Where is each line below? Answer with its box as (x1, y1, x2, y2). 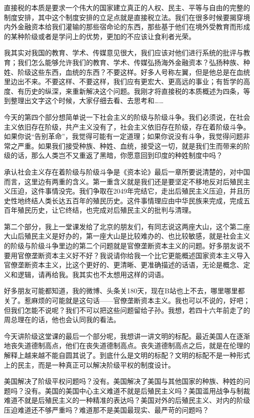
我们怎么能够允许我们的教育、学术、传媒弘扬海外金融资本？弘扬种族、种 (17, 57, 250, 67)
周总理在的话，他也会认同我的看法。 (4, 314, 120, 325)
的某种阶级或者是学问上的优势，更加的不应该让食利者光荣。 (4, 31, 195, 41)
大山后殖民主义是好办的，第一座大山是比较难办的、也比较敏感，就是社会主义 (4, 231, 250, 241)
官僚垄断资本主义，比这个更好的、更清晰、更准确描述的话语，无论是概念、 (4, 260, 243, 270)
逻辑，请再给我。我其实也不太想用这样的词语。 (17, 269, 168, 279)
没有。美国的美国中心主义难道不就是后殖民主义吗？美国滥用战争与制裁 (24, 385, 250, 396)
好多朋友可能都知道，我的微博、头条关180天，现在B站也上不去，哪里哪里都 (4, 286, 245, 296)
